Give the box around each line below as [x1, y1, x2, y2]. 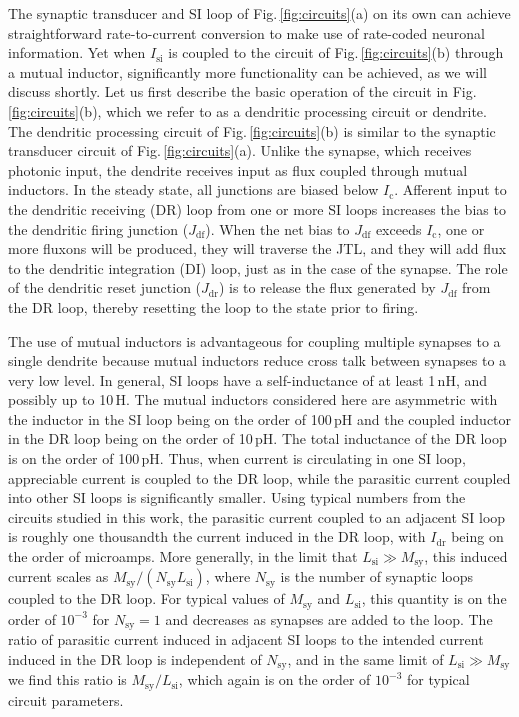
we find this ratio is [8, 669, 127, 690]
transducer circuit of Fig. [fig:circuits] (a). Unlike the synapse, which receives [8, 140, 472, 161]
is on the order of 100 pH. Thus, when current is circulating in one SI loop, [8, 448, 466, 469]
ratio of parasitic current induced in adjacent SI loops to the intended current [8, 629, 484, 650]
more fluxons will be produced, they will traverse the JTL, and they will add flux [8, 238, 507, 259]
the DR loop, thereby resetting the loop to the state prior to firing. [8, 296, 419, 317]
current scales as [8, 566, 109, 587]
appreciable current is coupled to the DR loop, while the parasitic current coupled [8, 467, 511, 488]
